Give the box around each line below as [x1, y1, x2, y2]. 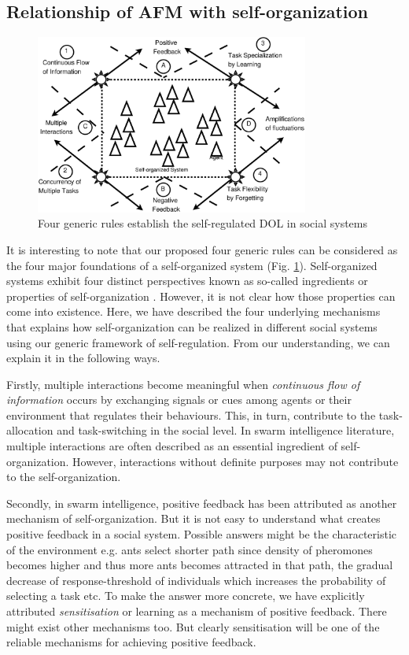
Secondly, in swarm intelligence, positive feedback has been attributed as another [6, 494, 397, 511]
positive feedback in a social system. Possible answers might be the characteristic [6, 526, 396, 542]
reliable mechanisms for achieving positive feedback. [6, 634, 256, 650]
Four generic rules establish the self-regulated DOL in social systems [38, 215, 367, 231]
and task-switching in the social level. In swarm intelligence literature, [57, 422, 395, 439]
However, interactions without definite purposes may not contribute [72, 453, 399, 469]
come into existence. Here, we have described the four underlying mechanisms [6, 303, 381, 320]
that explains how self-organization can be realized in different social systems [6, 318, 378, 335]
